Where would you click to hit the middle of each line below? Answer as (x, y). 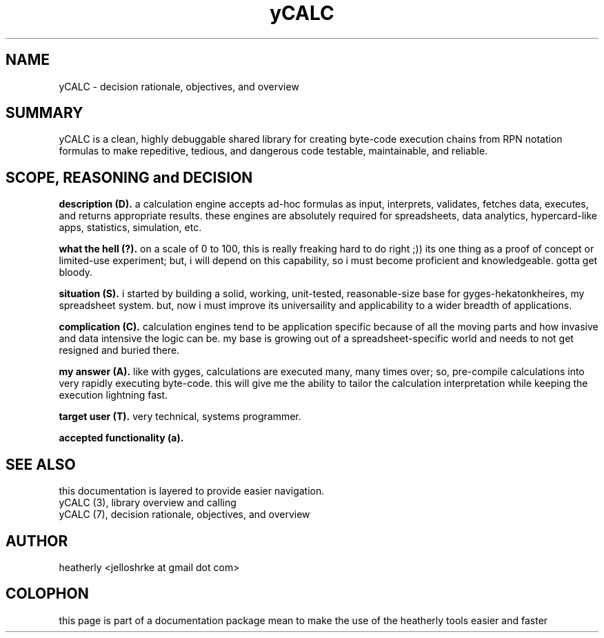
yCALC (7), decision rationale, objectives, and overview (184, 515)
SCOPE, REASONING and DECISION (129, 177)
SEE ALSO (41, 464)
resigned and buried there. (119, 350)
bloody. (76, 272)
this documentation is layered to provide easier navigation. (192, 491)
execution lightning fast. (113, 395)
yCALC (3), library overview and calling (148, 503)
